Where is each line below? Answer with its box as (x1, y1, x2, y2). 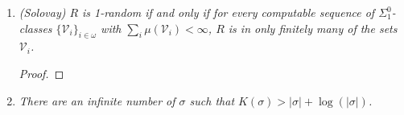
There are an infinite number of (19, 92, 175, 109)
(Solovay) (19, 4, 66, 20)
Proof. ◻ (19, 64, 64, 81)
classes (19, 19, 52, 36)
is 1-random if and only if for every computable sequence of (82, 4, 375, 20)
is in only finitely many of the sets (228, 19, 398, 36)
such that (189, 92, 235, 109)
